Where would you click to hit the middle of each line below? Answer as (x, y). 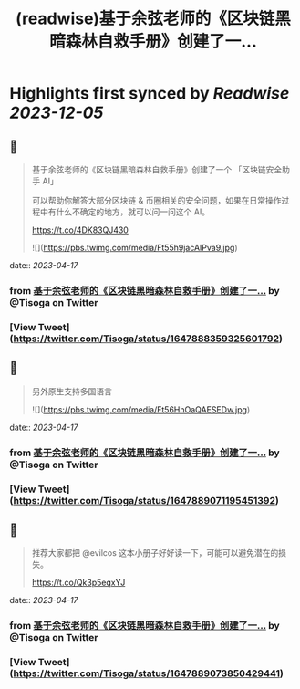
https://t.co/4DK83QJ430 (80, 230)
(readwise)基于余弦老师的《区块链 (145, 19)
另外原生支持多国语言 (72, 391)
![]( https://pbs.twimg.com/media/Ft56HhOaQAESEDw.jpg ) (141, 409)
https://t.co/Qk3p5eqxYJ (78, 583)
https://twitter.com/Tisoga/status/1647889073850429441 (147, 673)
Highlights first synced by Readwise (150, 94)
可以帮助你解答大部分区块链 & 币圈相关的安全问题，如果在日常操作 (156, 200)
